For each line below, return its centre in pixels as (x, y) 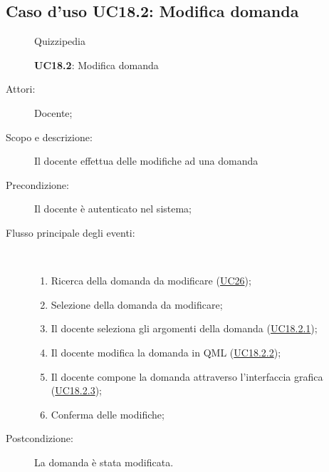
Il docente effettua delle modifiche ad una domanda (146, 161)
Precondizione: (37, 184)
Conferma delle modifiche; (108, 414)
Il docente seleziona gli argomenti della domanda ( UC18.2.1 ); (184, 328)
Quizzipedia (60, 41)
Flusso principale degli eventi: (70, 232)
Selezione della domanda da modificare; (137, 304)
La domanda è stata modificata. (104, 462)
